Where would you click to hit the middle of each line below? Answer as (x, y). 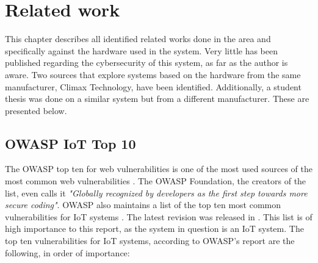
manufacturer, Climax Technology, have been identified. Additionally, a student (153, 86)
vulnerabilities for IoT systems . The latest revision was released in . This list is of (159, 216)
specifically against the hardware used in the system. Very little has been (142, 50)
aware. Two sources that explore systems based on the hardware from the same (153, 74)
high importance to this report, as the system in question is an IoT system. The (154, 229)
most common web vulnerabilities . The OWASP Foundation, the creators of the (156, 181)
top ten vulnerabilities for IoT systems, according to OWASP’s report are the (150, 241)
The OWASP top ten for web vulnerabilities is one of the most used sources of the (159, 169)
